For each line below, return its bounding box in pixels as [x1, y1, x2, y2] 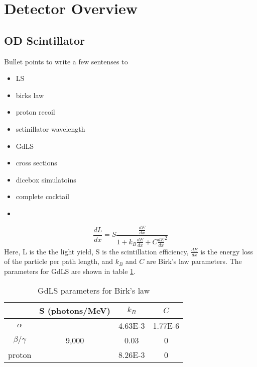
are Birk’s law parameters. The [146, 256, 242, 266]
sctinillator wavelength [16, 123, 85, 134]
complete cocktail [16, 191, 69, 202]
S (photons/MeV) [39, 304, 110, 316]
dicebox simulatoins [16, 174, 76, 185]
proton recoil [16, 107, 55, 117]
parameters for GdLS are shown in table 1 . [4, 266, 136, 276]
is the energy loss [200, 246, 253, 256]
